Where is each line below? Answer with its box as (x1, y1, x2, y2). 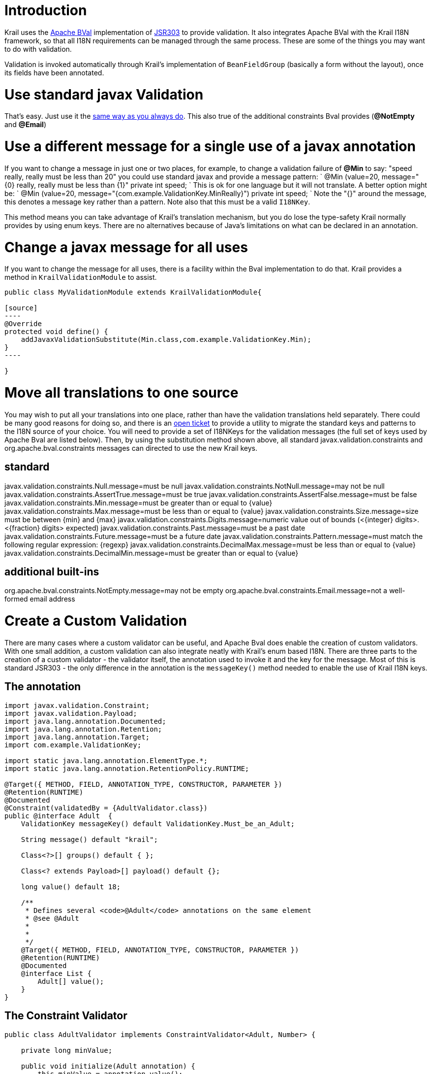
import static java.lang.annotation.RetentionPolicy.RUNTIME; (4, 764, 249, 772)
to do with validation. (4, 44, 72, 53)
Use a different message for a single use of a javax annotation (4, 138, 416, 155)
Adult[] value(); (37, 977, 104, 985)
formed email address (4, 595, 75, 604)
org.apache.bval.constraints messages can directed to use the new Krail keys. (4, 443, 258, 452)
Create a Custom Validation (4, 612, 187, 630)
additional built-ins (4, 566, 99, 578)
